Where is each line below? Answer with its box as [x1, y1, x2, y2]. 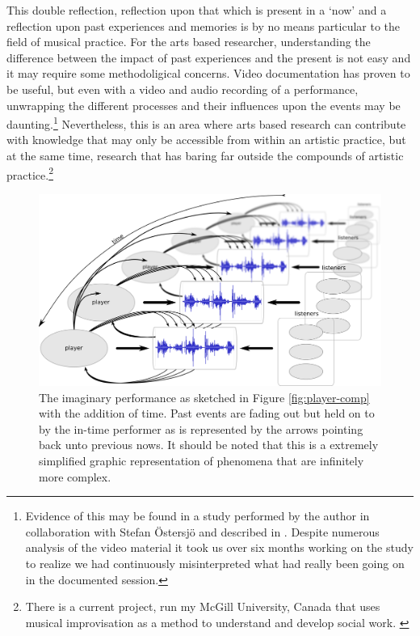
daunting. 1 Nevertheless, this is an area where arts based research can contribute [6, 113, 406, 132]
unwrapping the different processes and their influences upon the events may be [6, 96, 401, 113]
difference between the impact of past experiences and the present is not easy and [6, 49, 411, 66]
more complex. [39, 468, 111, 485]
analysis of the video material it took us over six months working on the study [25, 539, 414, 556]
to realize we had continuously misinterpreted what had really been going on [25, 555, 405, 572]
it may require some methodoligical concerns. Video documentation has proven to [6, 65, 410, 82]
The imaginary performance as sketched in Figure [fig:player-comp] [39, 388, 370, 405]
